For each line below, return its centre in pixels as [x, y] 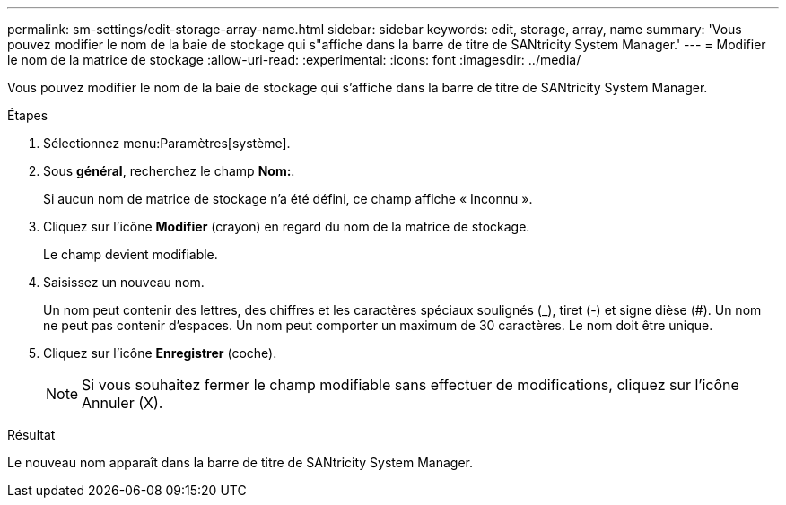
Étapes [28, 115]
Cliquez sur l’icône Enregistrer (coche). [160, 353]
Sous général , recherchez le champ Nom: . [169, 171]
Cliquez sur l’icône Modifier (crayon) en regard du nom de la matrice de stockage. [287, 226]
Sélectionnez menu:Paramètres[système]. [167, 143]
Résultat [31, 435]
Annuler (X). [122, 403]
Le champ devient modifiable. [131, 254]
